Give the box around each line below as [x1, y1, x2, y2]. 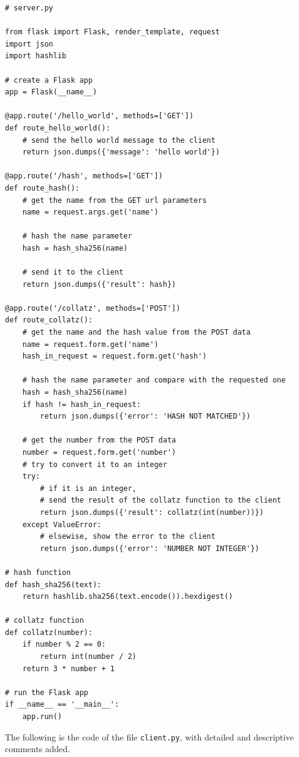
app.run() [22, 712, 62, 721]
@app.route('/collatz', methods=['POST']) [5, 303, 181, 313]
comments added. [5, 742, 70, 755]
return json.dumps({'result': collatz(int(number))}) [40, 508, 264, 517]
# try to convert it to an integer [22, 460, 167, 469]
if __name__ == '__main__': [5, 700, 119, 709]
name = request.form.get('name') [22, 340, 159, 349]
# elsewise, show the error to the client [40, 532, 216, 541]
